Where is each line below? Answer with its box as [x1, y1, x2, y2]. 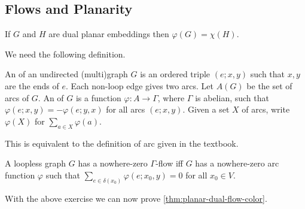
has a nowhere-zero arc [195, 157, 279, 169]
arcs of [5, 91, 29, 104]
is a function [75, 91, 121, 104]
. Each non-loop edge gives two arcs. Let [65, 79, 214, 92]
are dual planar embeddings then [48, 28, 169, 40]
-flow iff [155, 157, 184, 169]
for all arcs [106, 103, 145, 116]
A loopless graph [5, 157, 66, 169]
